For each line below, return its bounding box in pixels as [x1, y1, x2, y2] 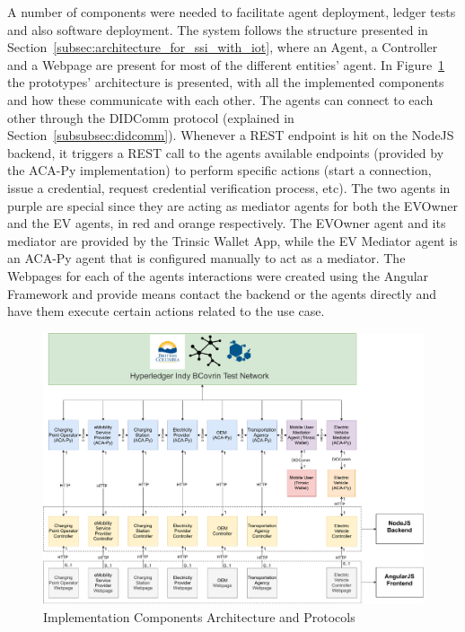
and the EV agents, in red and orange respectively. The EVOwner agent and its [7, 214, 446, 233]
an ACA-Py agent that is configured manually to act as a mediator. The [7, 249, 406, 268]
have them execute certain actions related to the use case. [7, 302, 325, 320]
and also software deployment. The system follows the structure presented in [7, 20, 428, 39]
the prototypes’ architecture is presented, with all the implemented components [7, 73, 444, 92]
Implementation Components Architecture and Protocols [43, 607, 355, 626]
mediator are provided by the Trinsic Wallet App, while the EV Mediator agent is [7, 231, 458, 250]
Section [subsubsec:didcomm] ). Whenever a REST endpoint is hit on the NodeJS [7, 126, 454, 145]
